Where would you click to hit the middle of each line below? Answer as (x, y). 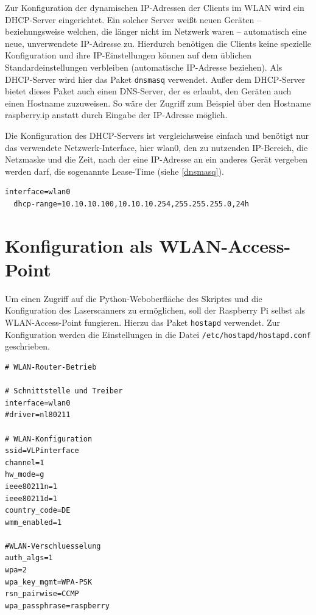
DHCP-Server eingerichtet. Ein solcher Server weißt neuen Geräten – (133, 19)
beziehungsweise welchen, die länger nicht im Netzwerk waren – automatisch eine (156, 31)
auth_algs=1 (29, 558)
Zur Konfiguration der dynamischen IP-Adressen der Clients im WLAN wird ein (155, 7)
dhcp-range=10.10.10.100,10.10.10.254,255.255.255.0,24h (131, 204)
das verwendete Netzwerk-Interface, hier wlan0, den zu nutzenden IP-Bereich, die (156, 147)
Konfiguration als (79, 245)
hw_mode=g (25, 475)
